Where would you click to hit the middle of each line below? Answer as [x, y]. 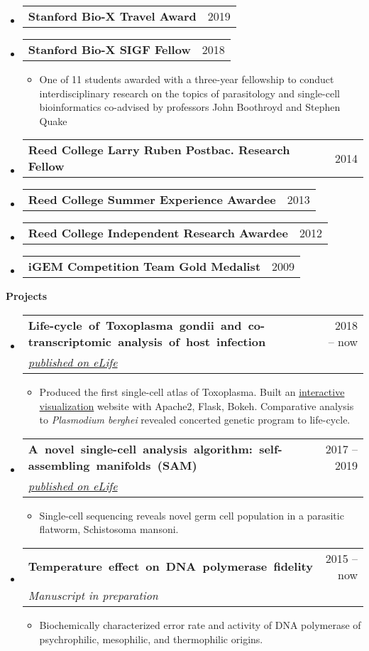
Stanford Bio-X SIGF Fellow [109, 49]
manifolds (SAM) [147, 465]
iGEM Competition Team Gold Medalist [144, 267]
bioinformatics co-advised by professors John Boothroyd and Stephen [190, 107]
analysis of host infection [192, 341]
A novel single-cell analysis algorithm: [140, 448]
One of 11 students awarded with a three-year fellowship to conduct [187, 79]
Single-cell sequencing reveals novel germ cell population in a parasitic [192, 515]
